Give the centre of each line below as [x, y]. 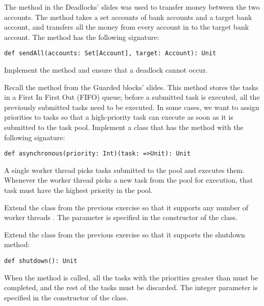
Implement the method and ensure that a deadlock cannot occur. [106, 70]
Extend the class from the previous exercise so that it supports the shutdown [125, 234]
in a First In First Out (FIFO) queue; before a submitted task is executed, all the [132, 97]
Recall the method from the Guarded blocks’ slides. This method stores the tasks [131, 87]
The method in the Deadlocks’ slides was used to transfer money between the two [132, 7]
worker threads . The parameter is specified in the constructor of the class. [121, 217]
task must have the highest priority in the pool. [78, 190]
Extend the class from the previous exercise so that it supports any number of [126, 207]
